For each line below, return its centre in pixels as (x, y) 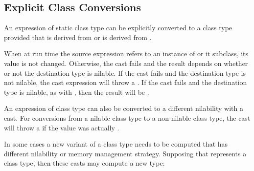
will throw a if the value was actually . (62, 127)
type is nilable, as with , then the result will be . (77, 92)
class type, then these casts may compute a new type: (84, 163)
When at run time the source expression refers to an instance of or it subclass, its (126, 53)
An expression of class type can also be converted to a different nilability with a (124, 108)
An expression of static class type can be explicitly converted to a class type (118, 28)
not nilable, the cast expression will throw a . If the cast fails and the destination (126, 82)
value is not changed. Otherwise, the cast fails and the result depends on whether (126, 63)
